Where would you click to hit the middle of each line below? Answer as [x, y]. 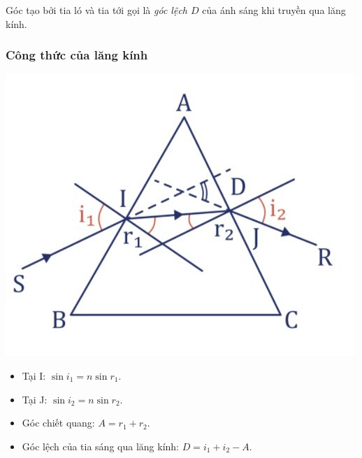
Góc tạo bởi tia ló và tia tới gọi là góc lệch [96, 10]
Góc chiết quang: [58, 423]
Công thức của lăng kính [77, 55]
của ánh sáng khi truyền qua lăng [274, 10]
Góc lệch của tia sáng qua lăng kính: [100, 446]
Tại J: [35, 399]
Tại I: [34, 375]
